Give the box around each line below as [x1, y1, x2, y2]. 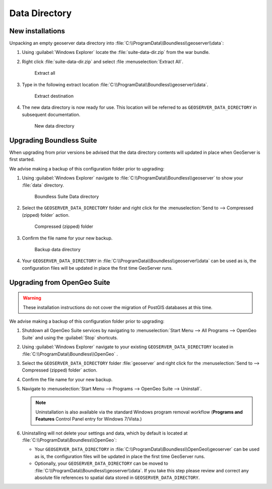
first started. [9, 156, 35, 162]
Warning [23, 295, 41, 301]
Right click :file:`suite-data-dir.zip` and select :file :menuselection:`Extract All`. [22, 58, 184, 65]
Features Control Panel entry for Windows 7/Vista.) [35, 416, 142, 422]
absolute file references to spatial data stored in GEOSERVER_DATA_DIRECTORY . [34, 474, 200, 480]
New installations [9, 27, 65, 35]
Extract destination [34, 93, 74, 99]
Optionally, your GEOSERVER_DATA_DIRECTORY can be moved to [34, 460, 168, 466]
